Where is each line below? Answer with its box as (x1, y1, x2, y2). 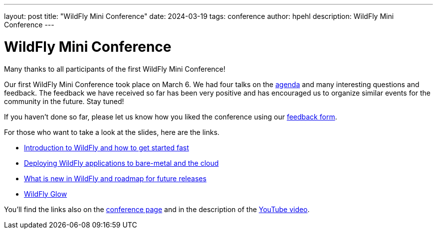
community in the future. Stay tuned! (4, 97, 124, 106)
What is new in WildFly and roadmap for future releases (24, 174, 207, 183)
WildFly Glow (24, 189, 67, 198)
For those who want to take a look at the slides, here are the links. (4, 127, 219, 136)
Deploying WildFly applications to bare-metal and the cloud (24, 158, 219, 167)
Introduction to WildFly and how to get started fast (24, 143, 189, 152)
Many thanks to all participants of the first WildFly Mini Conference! (4, 64, 225, 73)
